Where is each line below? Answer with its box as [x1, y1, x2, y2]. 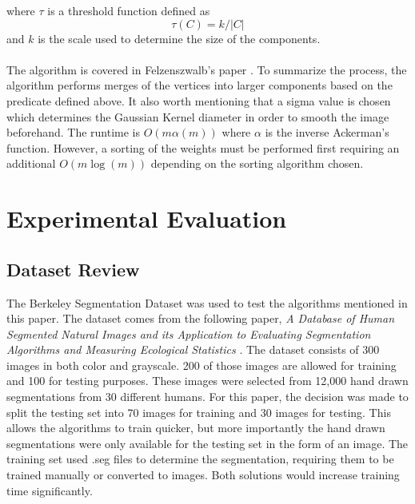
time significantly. [6, 482, 93, 498]
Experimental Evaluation [6, 202, 287, 235]
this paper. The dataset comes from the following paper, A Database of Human [6, 310, 395, 327]
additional [6, 155, 56, 172]
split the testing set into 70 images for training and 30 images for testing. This [6, 403, 391, 420]
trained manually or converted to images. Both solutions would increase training [6, 466, 400, 483]
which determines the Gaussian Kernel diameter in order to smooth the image [6, 108, 389, 125]
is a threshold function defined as [47, 2, 210, 18]
